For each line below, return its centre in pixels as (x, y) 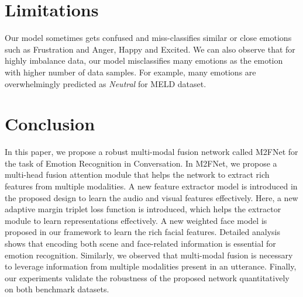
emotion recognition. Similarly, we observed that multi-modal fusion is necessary (149, 255)
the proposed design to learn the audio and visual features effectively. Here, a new (151, 197)
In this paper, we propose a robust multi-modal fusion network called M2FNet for (151, 152)
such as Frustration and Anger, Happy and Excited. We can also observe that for (150, 49)
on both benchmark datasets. (57, 289)
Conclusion (50, 124)
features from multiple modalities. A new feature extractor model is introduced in (151, 186)
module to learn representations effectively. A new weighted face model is (136, 220)
